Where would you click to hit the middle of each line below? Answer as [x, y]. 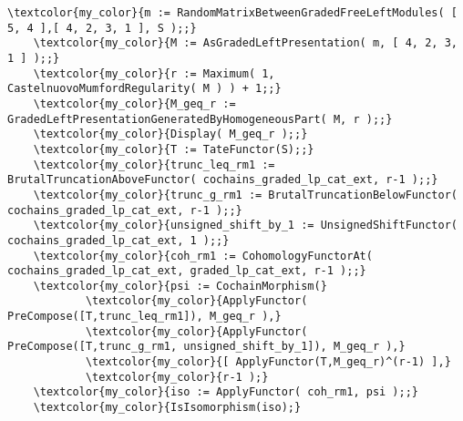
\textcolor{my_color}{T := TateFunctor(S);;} [174, 149]
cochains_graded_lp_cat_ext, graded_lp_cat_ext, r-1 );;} [187, 271]
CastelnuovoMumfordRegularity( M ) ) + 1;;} [144, 89]
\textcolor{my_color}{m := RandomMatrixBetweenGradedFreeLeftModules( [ [232, 13]
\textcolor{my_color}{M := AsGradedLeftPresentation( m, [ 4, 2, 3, [245, 43]
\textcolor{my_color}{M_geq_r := [134, 103]
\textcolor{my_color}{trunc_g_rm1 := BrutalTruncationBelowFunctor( [245, 195]
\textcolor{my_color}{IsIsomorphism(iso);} [167, 408]
